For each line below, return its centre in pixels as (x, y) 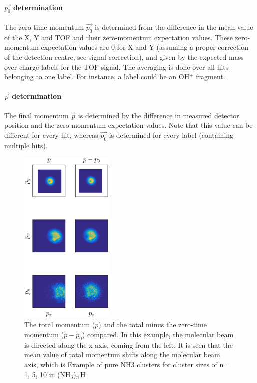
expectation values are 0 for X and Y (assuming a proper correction (145, 47)
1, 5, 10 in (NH (48, 374)
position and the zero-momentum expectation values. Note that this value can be (128, 125)
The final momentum (37, 115)
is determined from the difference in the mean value (174, 27)
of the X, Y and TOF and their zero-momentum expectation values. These (119, 37)
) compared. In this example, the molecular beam (158, 334)
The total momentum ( (60, 324)
